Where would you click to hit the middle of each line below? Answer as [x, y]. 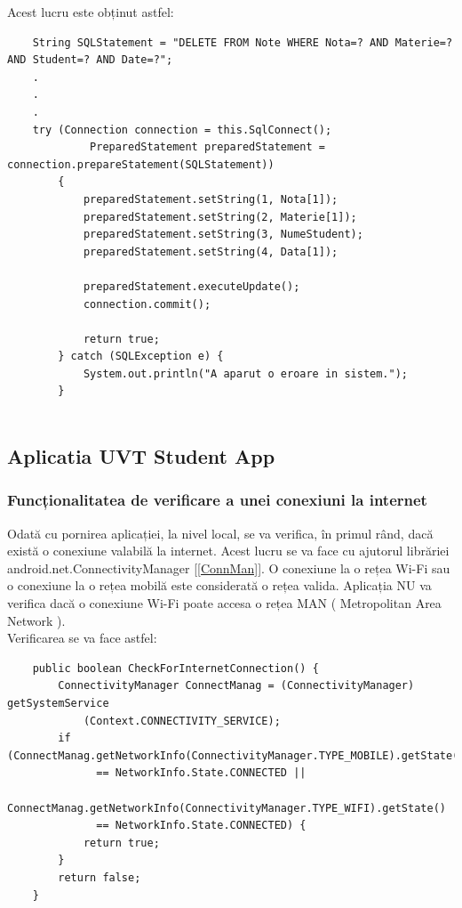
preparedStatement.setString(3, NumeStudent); [223, 235]
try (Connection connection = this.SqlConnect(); [182, 130]
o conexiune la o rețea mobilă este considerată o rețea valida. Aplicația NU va [219, 585]
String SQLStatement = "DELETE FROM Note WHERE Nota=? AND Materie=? [243, 42]
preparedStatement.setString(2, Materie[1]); [220, 217]
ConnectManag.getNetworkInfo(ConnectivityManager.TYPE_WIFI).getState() [227, 808]
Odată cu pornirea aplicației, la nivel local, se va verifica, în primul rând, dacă [220, 533]
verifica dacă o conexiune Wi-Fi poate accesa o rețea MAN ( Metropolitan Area [224, 603]
